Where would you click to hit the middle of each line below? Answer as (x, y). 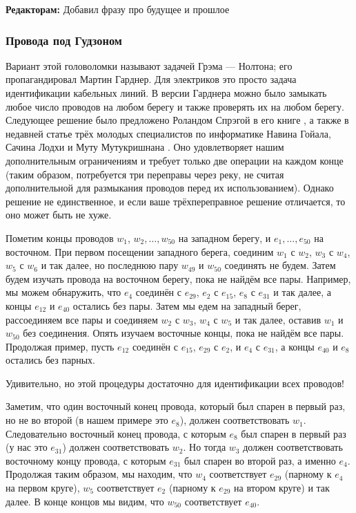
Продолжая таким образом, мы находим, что (99, 474)
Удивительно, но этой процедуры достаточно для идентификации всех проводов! (175, 383)
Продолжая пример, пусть (60, 346)
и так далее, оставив (278, 319)
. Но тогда (205, 447)
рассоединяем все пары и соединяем (82, 319)
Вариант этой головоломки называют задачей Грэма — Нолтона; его (149, 65)
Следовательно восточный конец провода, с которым (116, 433)
